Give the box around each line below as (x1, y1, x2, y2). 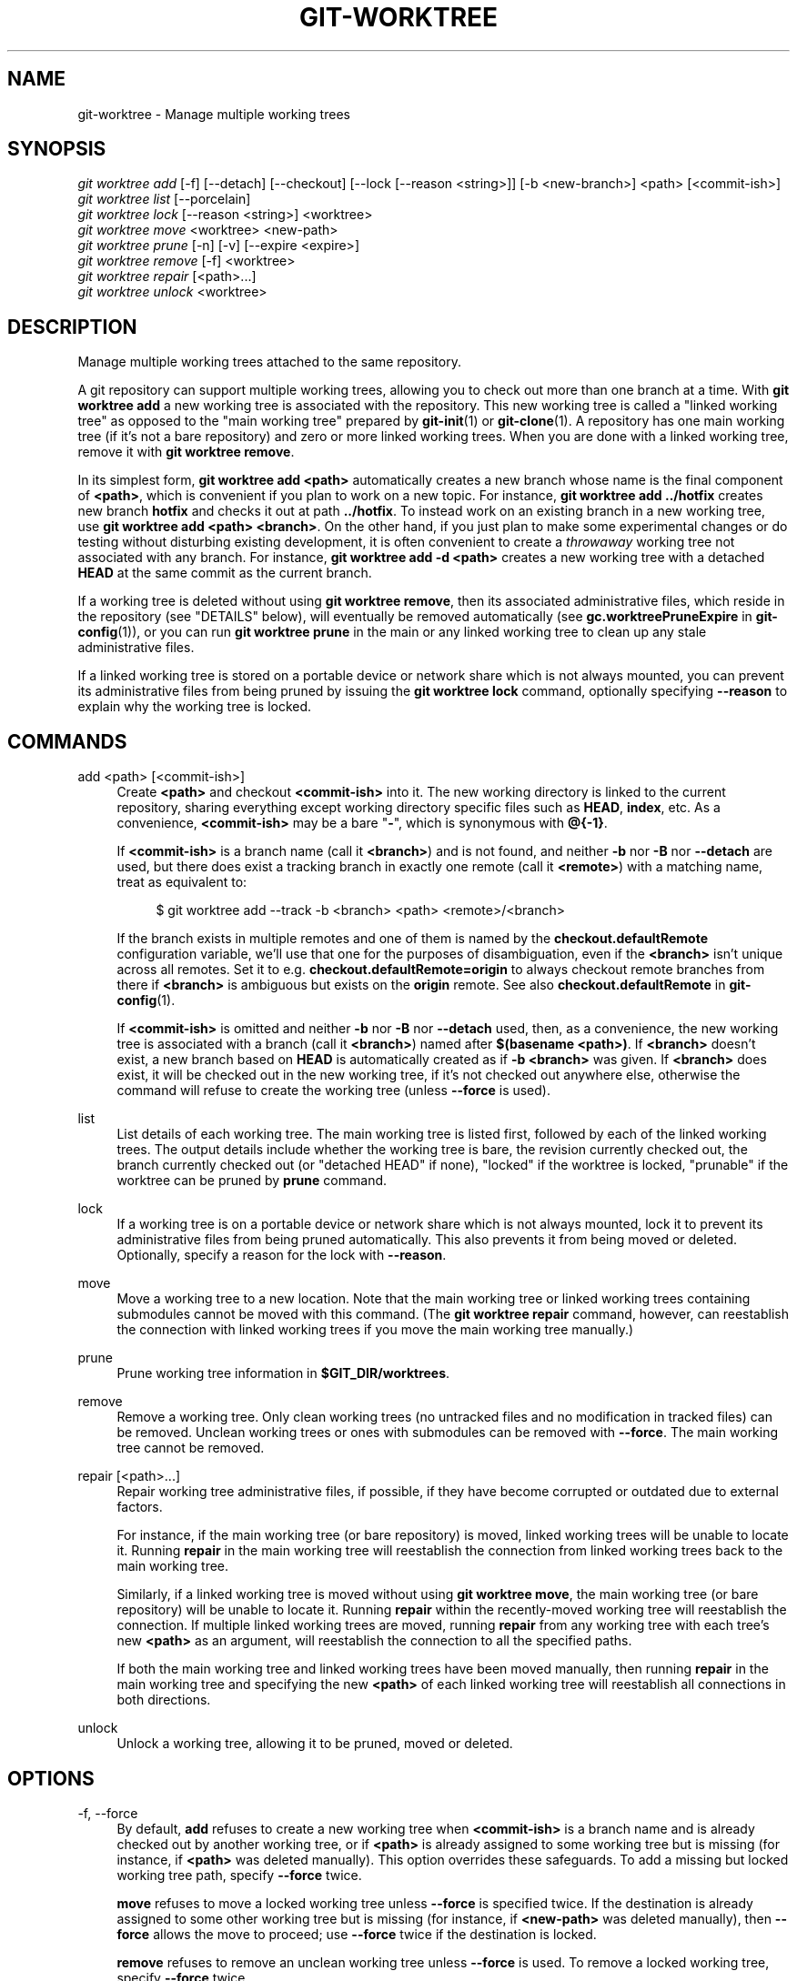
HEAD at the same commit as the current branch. (77, 565, 372, 581)
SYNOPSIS (7, 137, 106, 161)
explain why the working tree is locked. (77, 699, 312, 715)
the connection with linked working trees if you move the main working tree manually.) (116, 1322, 634, 1338)
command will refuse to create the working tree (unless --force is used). (116, 1082, 550, 1099)
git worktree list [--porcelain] (77, 191, 251, 207)
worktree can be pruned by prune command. (116, 1172, 388, 1189)
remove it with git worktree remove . (77, 444, 295, 460)
